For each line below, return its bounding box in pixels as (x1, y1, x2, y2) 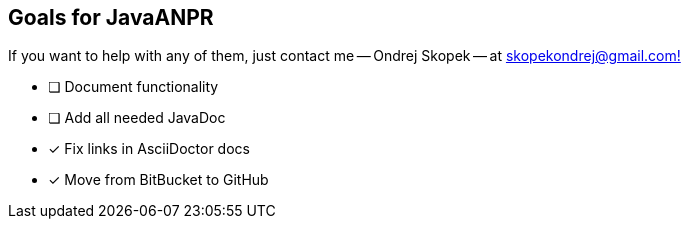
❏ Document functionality (48, 78, 219, 96)
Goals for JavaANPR (8, 5, 214, 30)
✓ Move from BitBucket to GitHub (48, 171, 269, 189)
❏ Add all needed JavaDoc (48, 109, 226, 127)
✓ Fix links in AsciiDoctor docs (48, 140, 250, 158)
